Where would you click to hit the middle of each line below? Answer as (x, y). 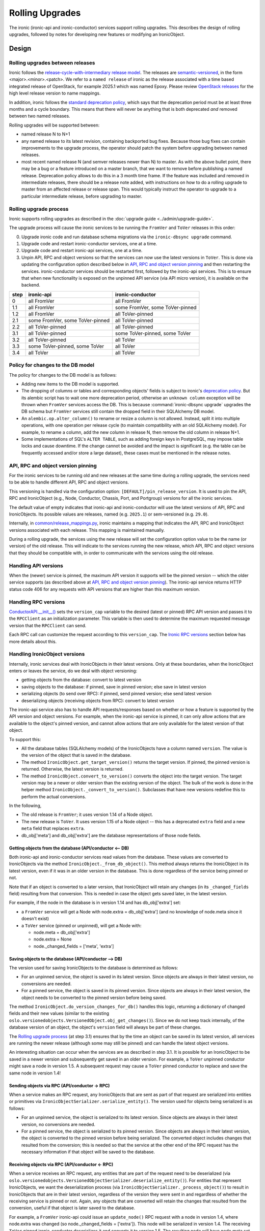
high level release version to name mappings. (55, 93)
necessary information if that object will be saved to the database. (88, 1152)
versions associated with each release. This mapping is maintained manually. (87, 530)
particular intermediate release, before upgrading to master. (82, 196)
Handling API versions (36, 565)
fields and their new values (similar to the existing (59, 1013)
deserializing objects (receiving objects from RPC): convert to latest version (98, 700)
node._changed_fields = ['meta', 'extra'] (74, 946)
